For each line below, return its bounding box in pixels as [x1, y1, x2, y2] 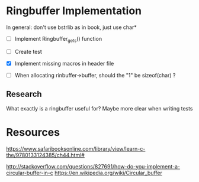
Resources [6, 125, 60, 139]
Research [6, 89, 43, 99]
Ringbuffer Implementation [6, 4, 142, 18]
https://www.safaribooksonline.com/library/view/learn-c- [6, 145, 146, 152]
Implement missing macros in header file [14, 60, 114, 67]
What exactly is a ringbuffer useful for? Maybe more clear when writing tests [6, 105, 194, 112]
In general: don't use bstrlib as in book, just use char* [6, 24, 137, 31]
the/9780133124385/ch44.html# [6, 151, 85, 158]
